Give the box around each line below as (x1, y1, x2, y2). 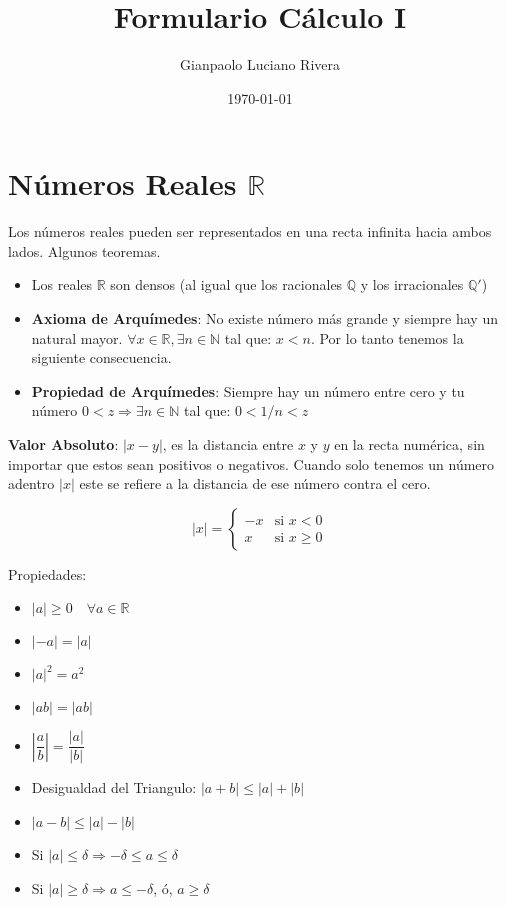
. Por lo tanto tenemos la (310, 327, 464, 348)
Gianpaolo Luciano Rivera (180, 54, 340, 75)
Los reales (31, 274, 93, 295)
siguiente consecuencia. (31, 347, 172, 368)
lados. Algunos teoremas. (8, 240, 161, 261)
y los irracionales (360, 274, 464, 295)
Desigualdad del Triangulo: (31, 777, 197, 798)
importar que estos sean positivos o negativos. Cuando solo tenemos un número (8, 453, 495, 474)
